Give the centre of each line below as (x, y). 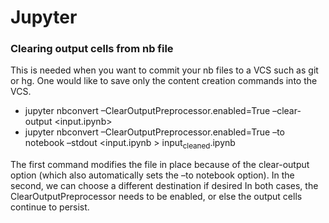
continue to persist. (50, 207)
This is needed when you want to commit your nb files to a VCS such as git (164, 70)
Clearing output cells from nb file (92, 49)
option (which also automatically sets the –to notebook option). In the (152, 175)
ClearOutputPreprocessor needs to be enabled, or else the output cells (156, 197)
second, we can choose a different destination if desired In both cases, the (164, 186)
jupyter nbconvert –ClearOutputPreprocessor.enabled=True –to (155, 132)
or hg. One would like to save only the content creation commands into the (164, 81)
